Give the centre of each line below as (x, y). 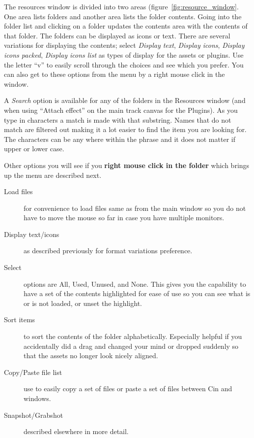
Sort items (20, 320)
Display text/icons (32, 234)
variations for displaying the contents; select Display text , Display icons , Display (124, 45)
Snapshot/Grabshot (34, 415)
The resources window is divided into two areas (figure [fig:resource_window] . (121, 6)
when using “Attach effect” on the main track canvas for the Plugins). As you (121, 110)
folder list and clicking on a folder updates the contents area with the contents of (126, 26)
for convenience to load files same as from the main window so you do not (135, 208)
